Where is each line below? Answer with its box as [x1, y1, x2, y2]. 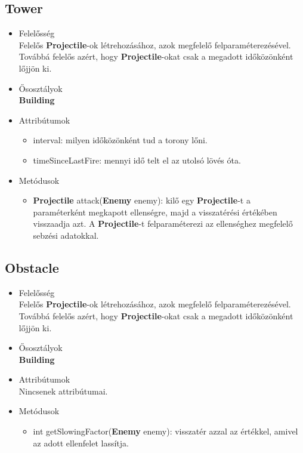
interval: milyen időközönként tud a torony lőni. [33, 134, 208, 146]
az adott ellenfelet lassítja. [33, 436, 129, 449]
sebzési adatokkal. [33, 229, 99, 241]
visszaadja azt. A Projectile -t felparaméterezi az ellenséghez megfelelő [33, 217, 293, 230]
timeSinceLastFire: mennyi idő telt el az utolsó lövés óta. [33, 153, 241, 166]
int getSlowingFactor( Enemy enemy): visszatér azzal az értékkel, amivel [33, 425, 298, 437]
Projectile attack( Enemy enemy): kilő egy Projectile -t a [33, 194, 251, 207]
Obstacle [5, 258, 59, 276]
